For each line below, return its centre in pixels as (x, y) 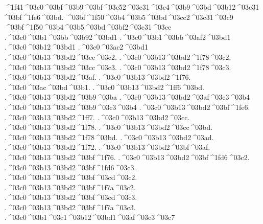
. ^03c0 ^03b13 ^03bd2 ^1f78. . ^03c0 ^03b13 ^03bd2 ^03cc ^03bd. (109, 127)
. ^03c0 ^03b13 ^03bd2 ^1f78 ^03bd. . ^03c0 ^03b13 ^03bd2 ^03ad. (109, 137)
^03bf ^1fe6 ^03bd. (34, 17)
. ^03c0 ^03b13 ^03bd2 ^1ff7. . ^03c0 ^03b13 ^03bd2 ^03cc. (97, 117)
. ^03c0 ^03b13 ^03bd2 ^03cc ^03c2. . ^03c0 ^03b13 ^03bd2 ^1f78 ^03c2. (118, 57)
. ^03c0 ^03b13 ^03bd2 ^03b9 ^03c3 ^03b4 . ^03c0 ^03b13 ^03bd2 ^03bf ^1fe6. (127, 107)
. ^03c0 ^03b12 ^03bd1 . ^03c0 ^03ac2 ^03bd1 (77, 47)
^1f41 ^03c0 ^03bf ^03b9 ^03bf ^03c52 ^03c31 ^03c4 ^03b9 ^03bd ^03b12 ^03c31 (133, 7)
